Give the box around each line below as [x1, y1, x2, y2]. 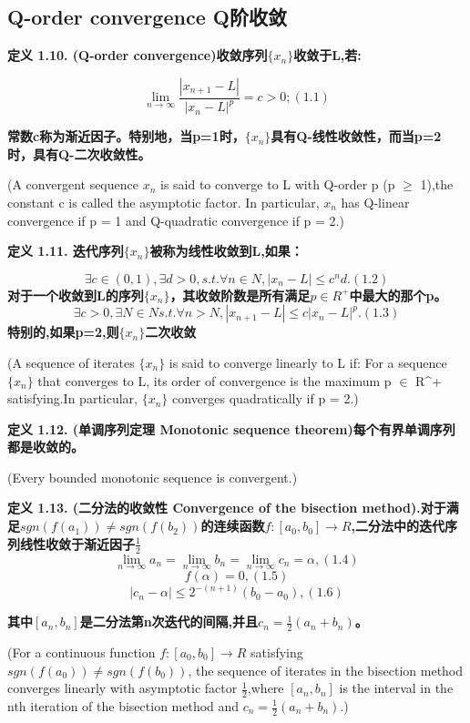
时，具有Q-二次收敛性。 [7, 144, 151, 163]
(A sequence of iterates [7, 352, 135, 372]
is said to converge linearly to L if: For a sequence [169, 352, 447, 372]
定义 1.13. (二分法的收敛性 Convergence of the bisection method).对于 [7, 498, 446, 517]
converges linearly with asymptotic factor [7, 678, 238, 698]
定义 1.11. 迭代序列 [7, 241, 124, 260]
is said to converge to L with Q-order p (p [159, 175, 395, 194]
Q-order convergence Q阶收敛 [7, 3, 287, 31]
